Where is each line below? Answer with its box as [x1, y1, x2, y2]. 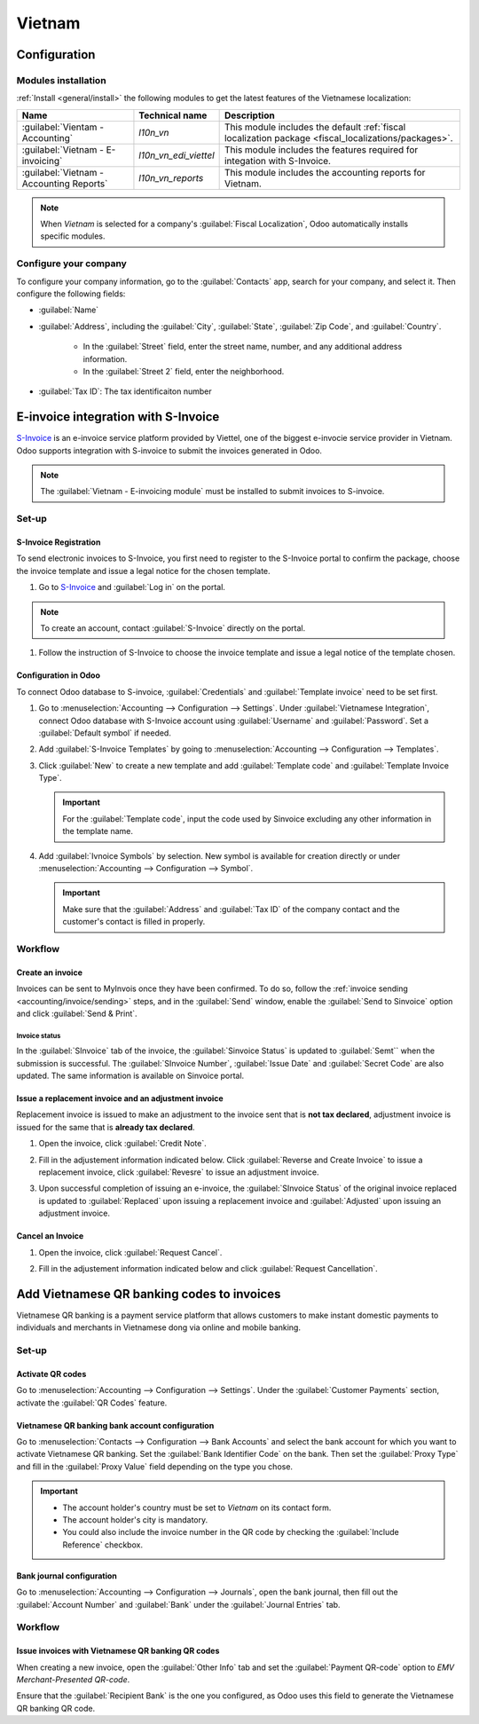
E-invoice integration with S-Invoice [16, 409, 220, 425]
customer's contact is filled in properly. [62, 917, 206, 927]
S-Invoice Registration [16, 537, 101, 547]
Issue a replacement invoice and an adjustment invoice [16, 1093, 224, 1104]
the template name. [62, 826, 133, 837]
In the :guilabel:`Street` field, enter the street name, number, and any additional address [82, 342, 403, 352]
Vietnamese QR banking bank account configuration [16, 1420, 215, 1430]
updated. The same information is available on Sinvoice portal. [16, 1070, 245, 1082]
